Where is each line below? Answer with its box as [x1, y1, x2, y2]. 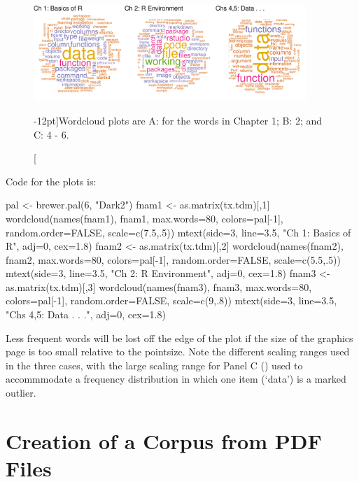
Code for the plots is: [6, 173, 97, 188]
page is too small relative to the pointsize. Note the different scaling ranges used [6, 344, 350, 359]
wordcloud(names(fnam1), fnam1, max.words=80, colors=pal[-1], [6, 211, 283, 225]
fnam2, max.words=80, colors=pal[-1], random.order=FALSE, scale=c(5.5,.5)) [6, 252, 342, 267]
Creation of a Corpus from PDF [6, 426, 322, 455]
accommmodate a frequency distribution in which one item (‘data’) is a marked [6, 371, 346, 386]
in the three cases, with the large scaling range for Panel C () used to [6, 357, 303, 372]
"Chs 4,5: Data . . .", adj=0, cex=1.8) [6, 307, 166, 322]
